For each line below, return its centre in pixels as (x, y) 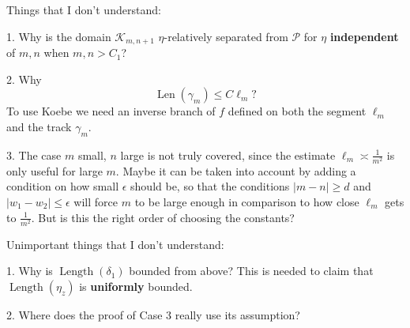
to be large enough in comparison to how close (247, 201)
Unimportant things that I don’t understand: (115, 244)
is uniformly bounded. (136, 286)
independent (364, 36)
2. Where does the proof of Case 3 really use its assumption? (153, 314)
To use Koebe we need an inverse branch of (111, 111)
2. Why (24, 79)
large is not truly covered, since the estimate (228, 155)
